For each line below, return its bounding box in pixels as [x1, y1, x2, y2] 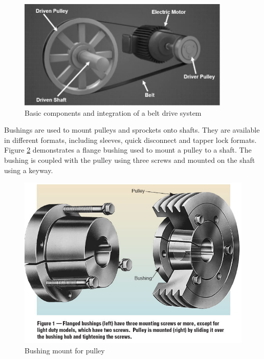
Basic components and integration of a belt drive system [25, 107, 202, 118]
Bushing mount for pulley [25, 345, 105, 355]
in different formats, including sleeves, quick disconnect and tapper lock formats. [4, 134, 257, 145]
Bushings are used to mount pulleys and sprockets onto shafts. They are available [4, 124, 260, 135]
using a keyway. [4, 164, 53, 175]
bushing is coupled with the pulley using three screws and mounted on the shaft [4, 154, 255, 165]
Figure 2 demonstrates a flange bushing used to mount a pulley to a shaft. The [4, 144, 252, 155]
